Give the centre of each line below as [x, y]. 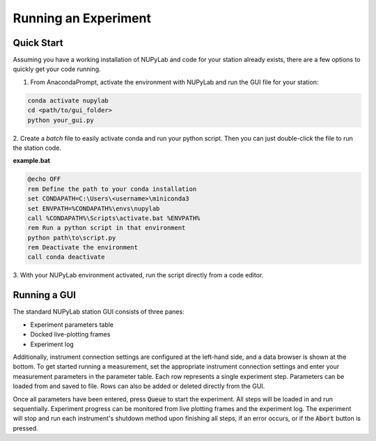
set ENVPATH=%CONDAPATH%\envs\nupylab [94, 208]
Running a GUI [45, 295]
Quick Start [38, 43]
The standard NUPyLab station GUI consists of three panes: [99, 312]
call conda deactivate [66, 257]
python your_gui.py [61, 120]
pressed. [25, 428]
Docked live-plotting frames [70, 334]
